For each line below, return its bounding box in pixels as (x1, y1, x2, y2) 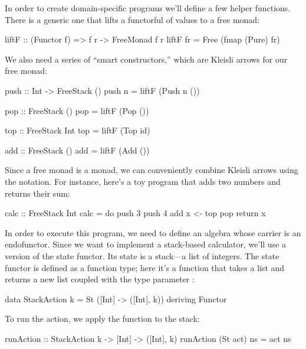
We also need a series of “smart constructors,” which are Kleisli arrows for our (5, 53, 288, 65)
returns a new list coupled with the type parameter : (5, 273, 195, 285)
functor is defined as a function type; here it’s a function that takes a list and (5, 261, 285, 273)
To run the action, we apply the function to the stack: (5, 312, 200, 325)
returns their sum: (5, 187, 70, 199)
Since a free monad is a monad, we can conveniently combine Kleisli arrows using (5, 164, 298, 176)
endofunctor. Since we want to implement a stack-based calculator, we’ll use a (5, 238, 287, 250)
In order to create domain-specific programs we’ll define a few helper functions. (5, 2, 291, 14)
